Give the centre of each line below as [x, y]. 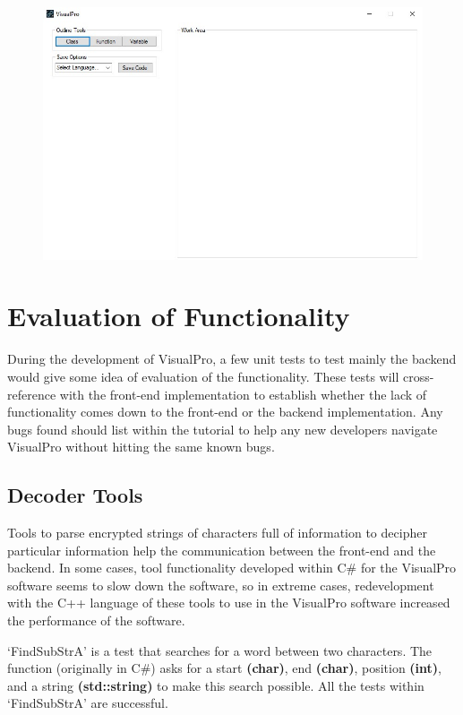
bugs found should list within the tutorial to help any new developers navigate [223, 429]
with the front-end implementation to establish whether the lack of [243, 394]
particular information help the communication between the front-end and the [222, 550]
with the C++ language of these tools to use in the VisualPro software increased [229, 603]
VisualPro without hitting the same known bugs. [141, 447]
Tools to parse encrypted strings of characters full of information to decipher [217, 533]
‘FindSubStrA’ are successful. [88, 703]
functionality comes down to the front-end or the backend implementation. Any [225, 412]
